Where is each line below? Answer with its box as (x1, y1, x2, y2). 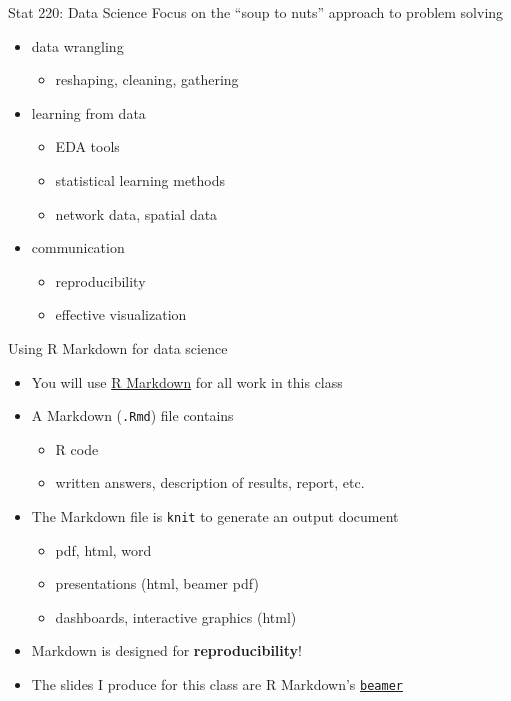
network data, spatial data (55, 203, 218, 224)
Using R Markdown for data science (8, 337, 228, 358)
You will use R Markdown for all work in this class (31, 371, 343, 392)
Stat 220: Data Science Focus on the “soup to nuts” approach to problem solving (8, 2, 504, 22)
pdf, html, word (55, 539, 152, 560)
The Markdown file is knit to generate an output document (31, 505, 399, 526)
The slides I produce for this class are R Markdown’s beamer (31, 674, 403, 694)
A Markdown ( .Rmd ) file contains (31, 405, 234, 426)
